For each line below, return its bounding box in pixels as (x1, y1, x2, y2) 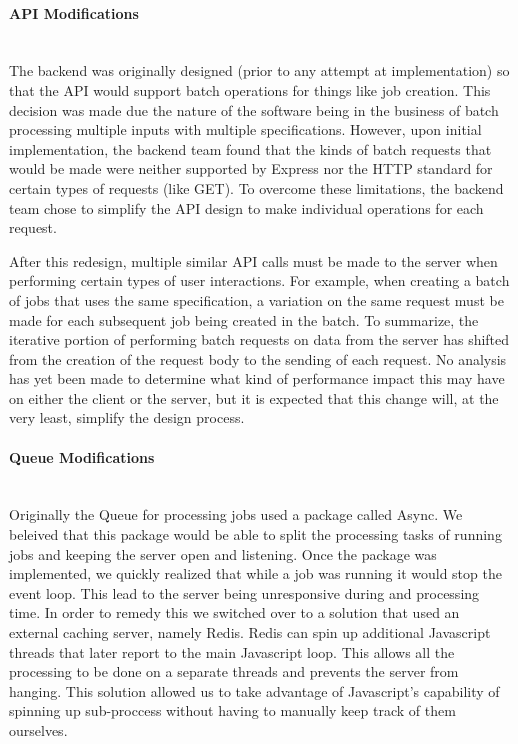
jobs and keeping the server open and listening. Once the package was (9, 543, 437, 564)
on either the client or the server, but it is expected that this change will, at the (9, 387, 499, 408)
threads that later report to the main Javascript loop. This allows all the (9, 641, 455, 662)
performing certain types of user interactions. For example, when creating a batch (9, 270, 510, 291)
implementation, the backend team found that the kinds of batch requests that (9, 138, 492, 159)
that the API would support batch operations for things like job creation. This (9, 79, 491, 100)
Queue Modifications (9, 446, 155, 467)
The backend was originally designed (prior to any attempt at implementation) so (9, 60, 510, 81)
